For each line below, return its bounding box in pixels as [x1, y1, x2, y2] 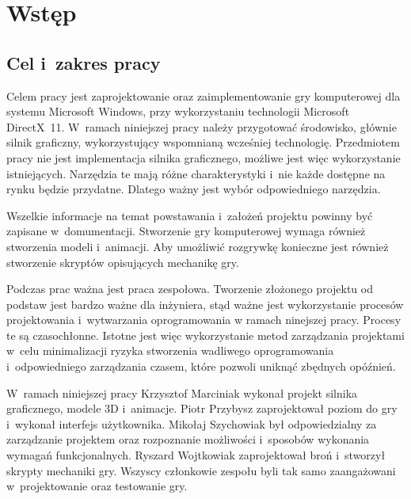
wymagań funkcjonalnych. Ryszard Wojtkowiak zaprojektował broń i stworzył [6, 447, 386, 463]
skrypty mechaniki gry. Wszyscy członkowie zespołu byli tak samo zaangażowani [6, 462, 396, 478]
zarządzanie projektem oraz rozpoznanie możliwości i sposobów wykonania [6, 431, 370, 448]
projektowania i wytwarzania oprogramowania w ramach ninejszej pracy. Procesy [6, 311, 401, 328]
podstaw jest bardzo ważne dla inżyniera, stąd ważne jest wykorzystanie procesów [6, 295, 404, 312]
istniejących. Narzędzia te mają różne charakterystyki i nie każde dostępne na [6, 165, 386, 181]
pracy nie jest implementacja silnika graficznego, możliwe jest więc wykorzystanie [6, 149, 401, 166]
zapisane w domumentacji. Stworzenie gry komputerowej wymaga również [6, 223, 366, 239]
